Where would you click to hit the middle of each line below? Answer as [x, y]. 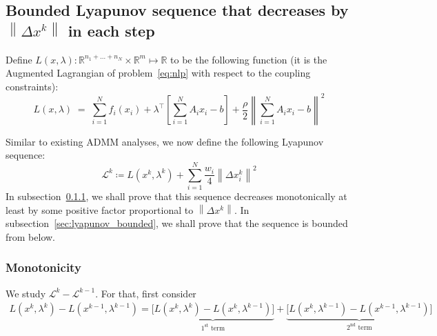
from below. [30, 236]
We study [26, 293]
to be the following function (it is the [249, 59]
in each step [111, 30]
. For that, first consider [146, 293]
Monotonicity [43, 267]
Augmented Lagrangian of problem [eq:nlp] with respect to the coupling [158, 73]
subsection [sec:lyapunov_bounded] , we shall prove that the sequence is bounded [177, 223]
